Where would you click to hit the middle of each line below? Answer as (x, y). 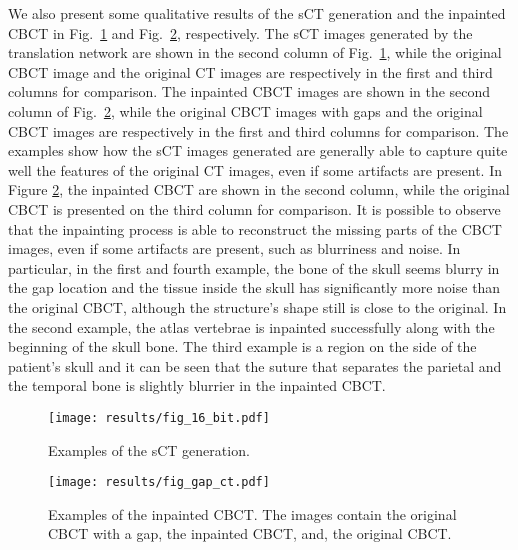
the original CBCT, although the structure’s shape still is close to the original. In (257, 306)
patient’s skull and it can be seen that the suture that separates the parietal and (255, 365)
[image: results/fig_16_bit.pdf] (159, 417)
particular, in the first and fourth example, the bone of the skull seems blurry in (254, 267)
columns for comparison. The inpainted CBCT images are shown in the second (249, 91)
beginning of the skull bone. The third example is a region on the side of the (242, 346)
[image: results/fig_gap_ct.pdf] (159, 482)
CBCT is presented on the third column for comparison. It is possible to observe (254, 208)
